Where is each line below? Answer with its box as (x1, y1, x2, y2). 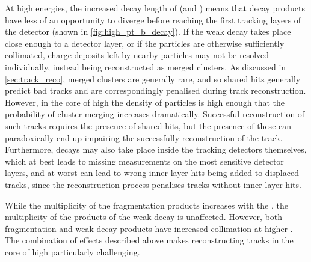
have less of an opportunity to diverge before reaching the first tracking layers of (5, 13, 301, 26)
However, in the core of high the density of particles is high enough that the (5, 96, 285, 108)
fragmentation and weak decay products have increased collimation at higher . (5, 222, 293, 234)
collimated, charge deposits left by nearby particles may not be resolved (5, 49, 269, 61)
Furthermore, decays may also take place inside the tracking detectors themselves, (5, 143, 307, 156)
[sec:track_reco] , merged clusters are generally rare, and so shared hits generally (5, 72, 301, 85)
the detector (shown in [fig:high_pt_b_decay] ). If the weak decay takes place (5, 25, 291, 38)
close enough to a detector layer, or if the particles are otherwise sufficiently (5, 37, 285, 49)
